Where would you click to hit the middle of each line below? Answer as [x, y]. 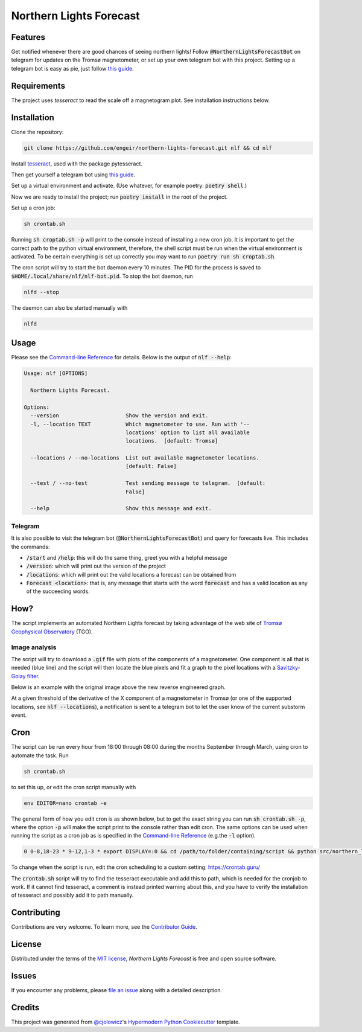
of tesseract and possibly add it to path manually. [72, 895]
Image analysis [34, 647]
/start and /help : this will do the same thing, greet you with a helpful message [127, 557]
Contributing [36, 913]
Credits [25, 1008]
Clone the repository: [37, 132]
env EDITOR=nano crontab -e [65, 803]
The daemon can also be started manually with [69, 307]
